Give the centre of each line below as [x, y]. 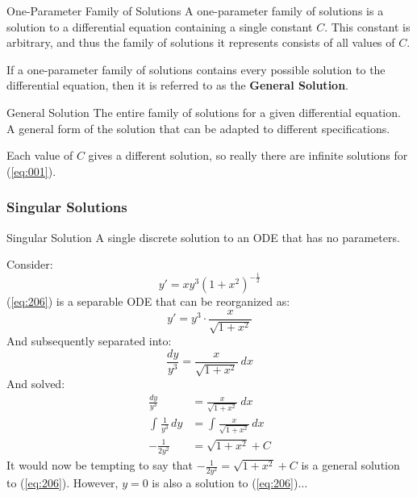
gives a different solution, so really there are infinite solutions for [248, 155]
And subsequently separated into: [89, 341]
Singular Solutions [67, 207]
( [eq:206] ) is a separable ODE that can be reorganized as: [148, 301]
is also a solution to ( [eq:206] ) [225, 483]
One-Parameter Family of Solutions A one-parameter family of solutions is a [195, 10]
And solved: [36, 384]
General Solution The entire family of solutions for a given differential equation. [204, 112]
